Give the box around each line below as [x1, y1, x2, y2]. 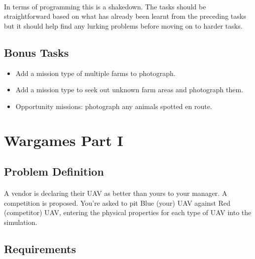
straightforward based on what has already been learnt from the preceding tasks [4, 11, 246, 21]
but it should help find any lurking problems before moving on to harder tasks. [4, 20, 243, 31]
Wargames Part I [4, 130, 123, 150]
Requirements [4, 241, 76, 256]
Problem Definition [4, 164, 104, 179]
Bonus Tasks [4, 44, 69, 60]
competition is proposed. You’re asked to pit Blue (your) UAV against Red [4, 197, 230, 208]
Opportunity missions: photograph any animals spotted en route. [15, 101, 212, 111]
